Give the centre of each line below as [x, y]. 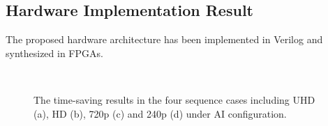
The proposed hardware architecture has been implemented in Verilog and [164, 39]
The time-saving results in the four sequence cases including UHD [174, 99]
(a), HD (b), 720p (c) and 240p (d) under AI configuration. [160, 113]
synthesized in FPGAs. [54, 53]
